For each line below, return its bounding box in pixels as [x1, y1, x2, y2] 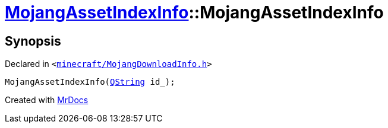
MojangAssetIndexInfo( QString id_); [5, 77, 175, 87]
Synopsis [5, 33, 61, 49]
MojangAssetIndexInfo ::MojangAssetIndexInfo [5, 2, 384, 23]
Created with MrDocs [5, 95, 89, 105]
